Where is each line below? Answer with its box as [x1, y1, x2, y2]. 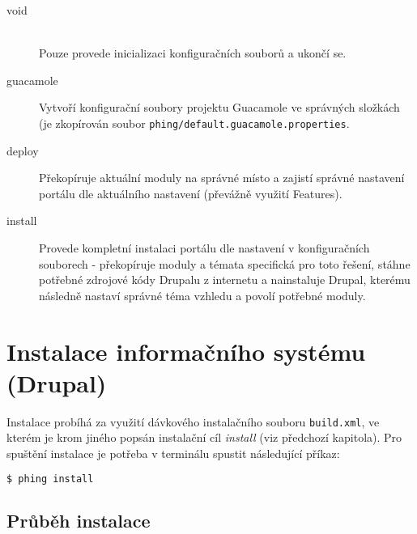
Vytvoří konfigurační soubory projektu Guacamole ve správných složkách [39, 99, 400, 116]
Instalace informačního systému [6, 334, 366, 367]
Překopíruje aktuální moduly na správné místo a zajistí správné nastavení [39, 169, 405, 186]
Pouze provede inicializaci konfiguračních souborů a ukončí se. [39, 44, 347, 61]
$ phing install [6, 473, 94, 485]
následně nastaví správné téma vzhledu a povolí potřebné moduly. [39, 286, 366, 303]
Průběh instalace [6, 507, 151, 532]
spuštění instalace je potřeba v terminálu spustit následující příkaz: [6, 444, 340, 461]
